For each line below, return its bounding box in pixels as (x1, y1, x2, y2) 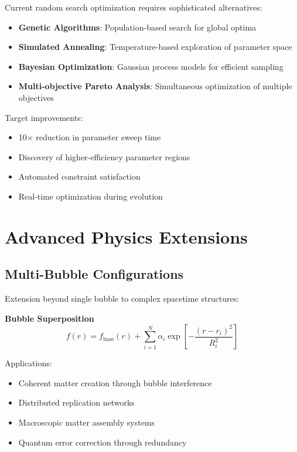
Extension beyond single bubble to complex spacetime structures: (5, 292, 240, 305)
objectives (18, 91, 54, 103)
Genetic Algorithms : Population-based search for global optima (18, 21, 257, 33)
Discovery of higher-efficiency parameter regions (18, 150, 190, 163)
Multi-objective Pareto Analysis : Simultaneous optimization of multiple (18, 80, 292, 92)
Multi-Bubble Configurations (5, 265, 184, 283)
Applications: (5, 357, 52, 369)
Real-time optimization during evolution (18, 190, 163, 202)
